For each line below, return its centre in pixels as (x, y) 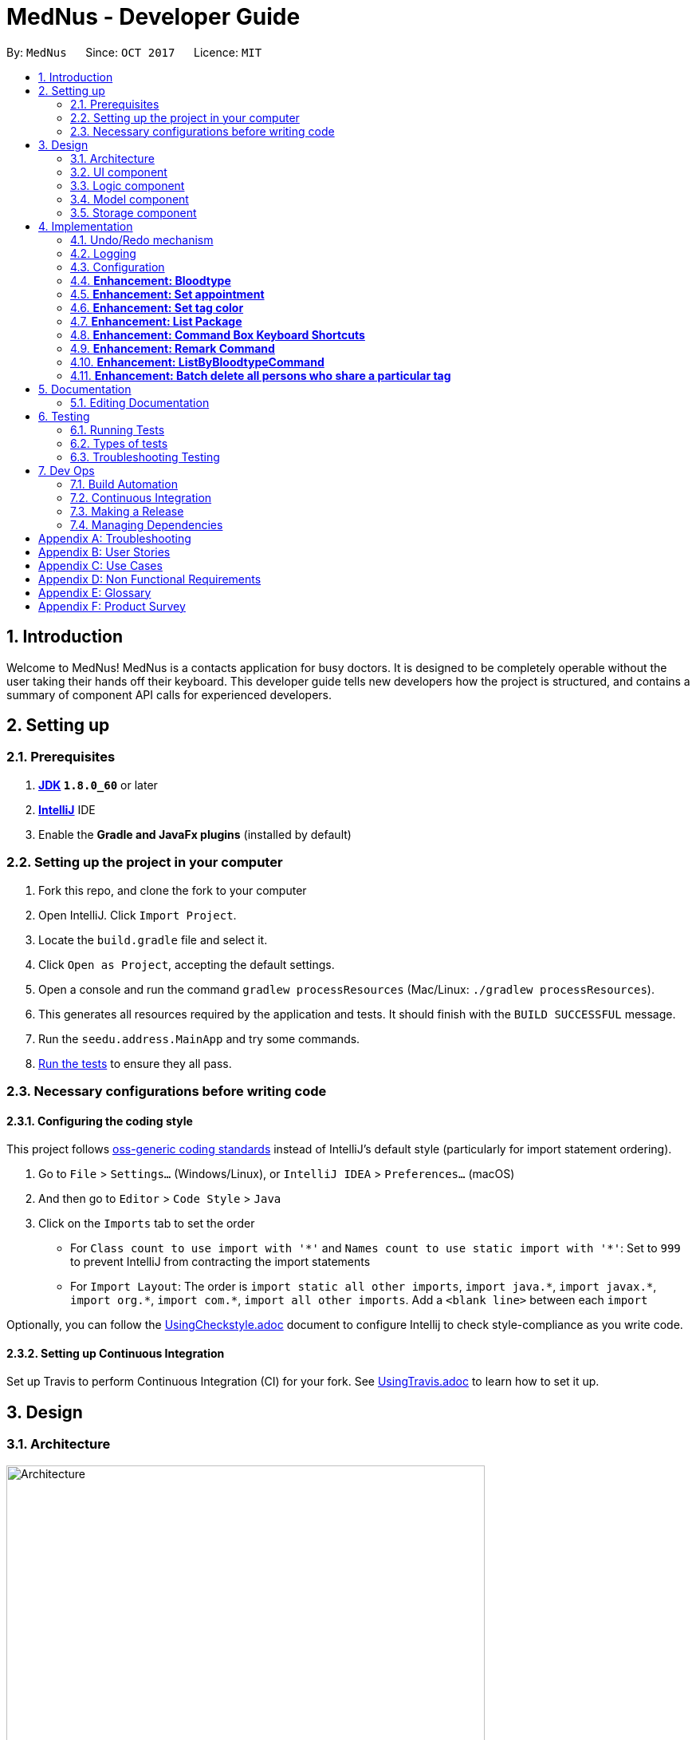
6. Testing (64, 416)
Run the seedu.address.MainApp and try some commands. (199, 1038)
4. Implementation (86, 226)
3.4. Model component (130, 199)
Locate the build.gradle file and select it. (153, 939)
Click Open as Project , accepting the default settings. (187, 964)
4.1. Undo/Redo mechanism (142, 239)
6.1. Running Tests (118, 429)
